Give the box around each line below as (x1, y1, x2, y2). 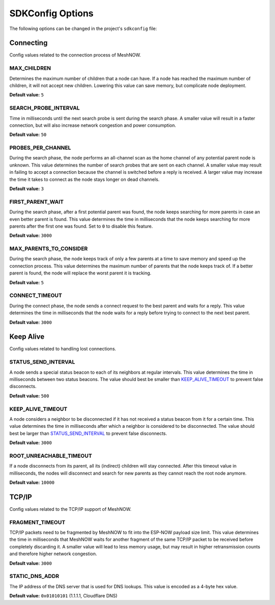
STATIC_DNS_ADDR (9, 573, 60, 580)
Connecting (9, 39, 48, 47)
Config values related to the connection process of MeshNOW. (9, 52, 141, 58)
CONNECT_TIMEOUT (9, 292, 62, 299)
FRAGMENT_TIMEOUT (9, 518, 66, 526)
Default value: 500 (9, 393, 49, 399)
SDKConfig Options (9, 8, 94, 19)
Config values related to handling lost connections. (9, 346, 117, 352)
